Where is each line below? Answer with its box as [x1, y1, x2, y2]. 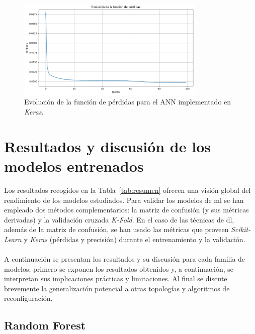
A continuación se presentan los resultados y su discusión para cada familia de [4, 254, 245, 264]
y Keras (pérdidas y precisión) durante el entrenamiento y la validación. [24, 234, 245, 244]
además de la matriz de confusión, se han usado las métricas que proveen [4, 224, 229, 235]
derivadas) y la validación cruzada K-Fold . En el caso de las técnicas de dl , [4, 214, 234, 225]
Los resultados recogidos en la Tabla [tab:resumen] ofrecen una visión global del [4, 184, 251, 195]
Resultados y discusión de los [4, 136, 211, 156]
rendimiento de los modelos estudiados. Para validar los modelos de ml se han [4, 194, 244, 205]
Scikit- [231, 224, 251, 235]
